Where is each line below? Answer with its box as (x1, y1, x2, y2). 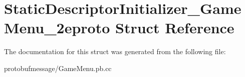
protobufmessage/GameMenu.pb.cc (4, 63, 112, 73)
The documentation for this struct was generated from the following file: (4, 46, 226, 57)
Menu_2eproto (4, 17, 110, 38)
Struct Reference (115, 17, 234, 38)
